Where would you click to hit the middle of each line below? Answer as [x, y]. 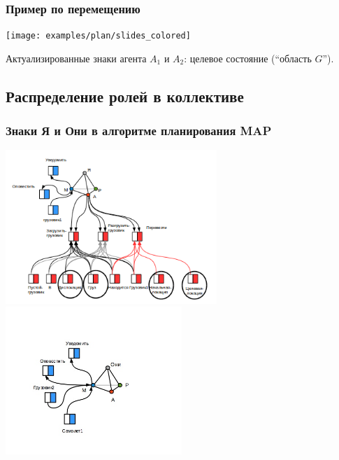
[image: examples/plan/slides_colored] [98, 36]
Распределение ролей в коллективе [125, 96]
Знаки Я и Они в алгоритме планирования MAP [139, 131]
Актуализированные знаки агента [76, 58]
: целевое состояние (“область [248, 58]
